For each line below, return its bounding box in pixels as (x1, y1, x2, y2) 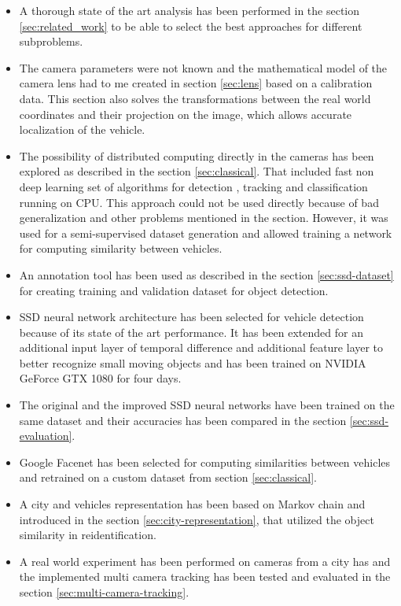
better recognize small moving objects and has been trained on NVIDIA (19, 354, 366, 371)
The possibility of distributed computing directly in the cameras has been (19, 147, 374, 164)
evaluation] (19, 427, 72, 444)
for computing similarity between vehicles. (19, 240, 223, 257)
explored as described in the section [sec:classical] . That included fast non (19, 163, 374, 179)
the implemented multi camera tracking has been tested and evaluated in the (19, 568, 391, 585)
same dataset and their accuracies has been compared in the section (19, 412, 347, 428)
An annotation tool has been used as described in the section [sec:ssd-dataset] (19, 266, 394, 283)
